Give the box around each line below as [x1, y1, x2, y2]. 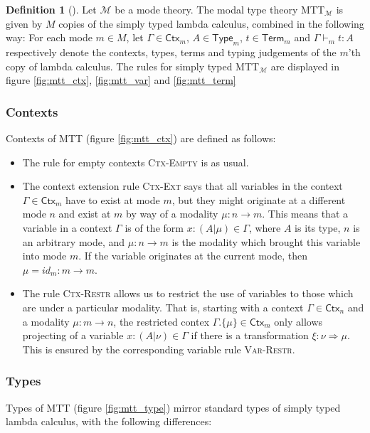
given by [6, 16, 43, 31]
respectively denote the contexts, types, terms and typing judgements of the [6, 44, 337, 59]
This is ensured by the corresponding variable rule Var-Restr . [22, 341, 295, 356]
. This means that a [262, 206, 348, 221]
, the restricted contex [113, 314, 210, 328]
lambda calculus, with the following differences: [6, 414, 212, 429]
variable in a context [22, 220, 112, 235]
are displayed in [270, 58, 340, 73]
